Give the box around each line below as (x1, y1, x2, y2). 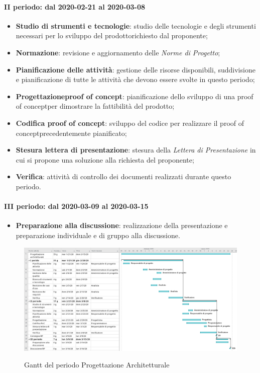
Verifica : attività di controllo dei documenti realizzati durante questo (16, 171, 231, 182)
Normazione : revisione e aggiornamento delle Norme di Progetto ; (16, 47, 220, 57)
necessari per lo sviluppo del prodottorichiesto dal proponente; (16, 30, 208, 41)
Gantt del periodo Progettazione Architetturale (24, 359, 170, 370)
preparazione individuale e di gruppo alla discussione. (16, 230, 180, 240)
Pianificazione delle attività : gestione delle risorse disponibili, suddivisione (16, 64, 255, 74)
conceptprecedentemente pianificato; (16, 127, 127, 138)
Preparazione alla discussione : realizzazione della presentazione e (16, 220, 228, 231)
